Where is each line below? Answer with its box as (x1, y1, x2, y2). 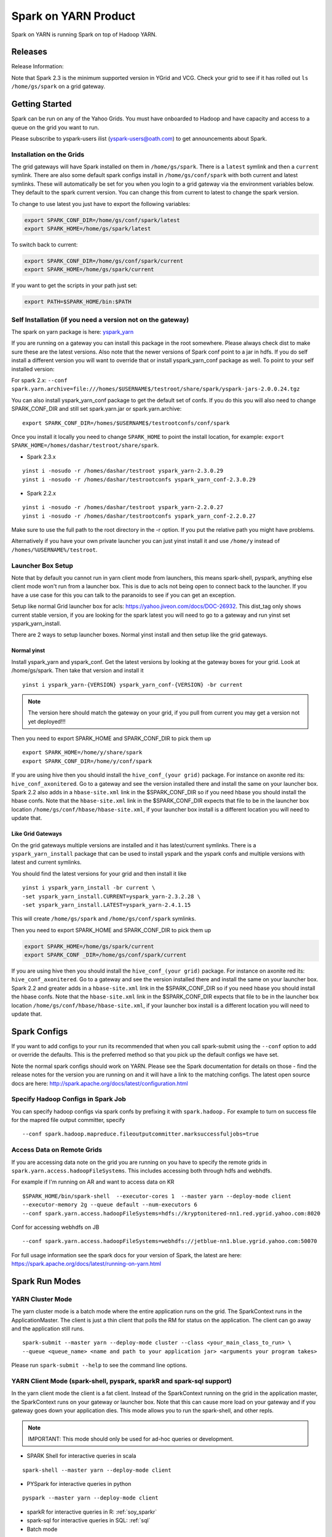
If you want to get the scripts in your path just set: (11, 282, 138, 289)
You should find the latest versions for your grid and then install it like (11, 870, 187, 877)
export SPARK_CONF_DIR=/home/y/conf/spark (22, 757, 152, 765)
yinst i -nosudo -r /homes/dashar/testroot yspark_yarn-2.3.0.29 (22, 467, 224, 475)
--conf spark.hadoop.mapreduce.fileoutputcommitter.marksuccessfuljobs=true (22, 1131, 259, 1137)
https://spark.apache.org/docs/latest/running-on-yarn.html (11, 1260, 161, 1268)
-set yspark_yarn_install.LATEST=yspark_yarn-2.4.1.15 (22, 901, 191, 908)
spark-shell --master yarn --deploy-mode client (22, 1466, 172, 1474)
